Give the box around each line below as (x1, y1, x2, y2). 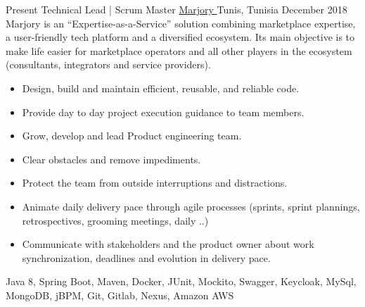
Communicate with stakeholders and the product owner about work (22, 237, 314, 251)
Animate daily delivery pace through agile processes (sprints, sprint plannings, (22, 199, 360, 213)
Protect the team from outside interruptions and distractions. (22, 175, 288, 190)
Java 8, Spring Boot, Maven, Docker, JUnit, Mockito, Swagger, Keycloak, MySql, (6, 274, 357, 289)
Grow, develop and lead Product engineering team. (22, 128, 242, 143)
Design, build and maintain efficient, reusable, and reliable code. (22, 80, 300, 95)
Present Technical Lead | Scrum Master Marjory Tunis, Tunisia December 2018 (6, 2, 347, 16)
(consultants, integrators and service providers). (6, 57, 211, 72)
